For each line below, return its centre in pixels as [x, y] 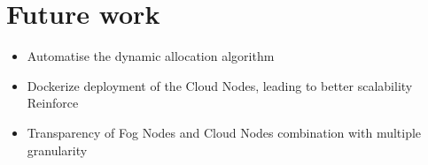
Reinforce [53, 103]
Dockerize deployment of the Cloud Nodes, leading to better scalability [220, 85]
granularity [57, 150]
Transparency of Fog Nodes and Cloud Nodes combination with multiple [224, 132]
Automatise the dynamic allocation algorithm [151, 56]
